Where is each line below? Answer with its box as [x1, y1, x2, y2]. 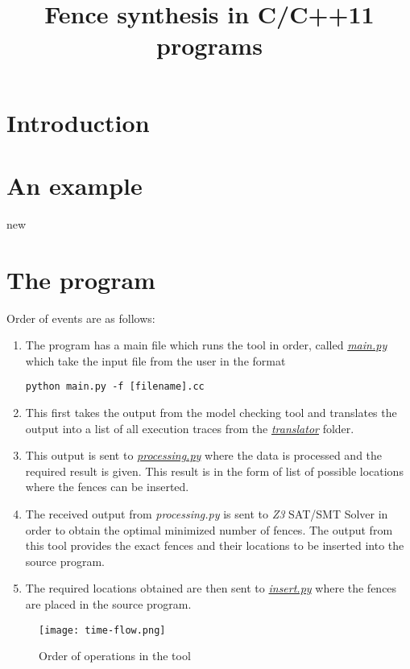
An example [6, 168, 143, 201]
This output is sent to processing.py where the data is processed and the [25, 447, 383, 464]
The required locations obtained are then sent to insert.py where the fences [25, 580, 397, 597]
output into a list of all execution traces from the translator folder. [25, 419, 354, 436]
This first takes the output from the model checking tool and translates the [25, 404, 397, 421]
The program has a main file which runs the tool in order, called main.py [25, 337, 387, 353]
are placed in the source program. [25, 595, 192, 612]
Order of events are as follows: [6, 309, 155, 326]
